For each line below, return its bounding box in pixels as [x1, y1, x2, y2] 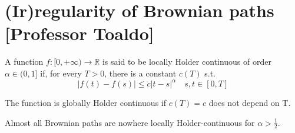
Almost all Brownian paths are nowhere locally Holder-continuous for [5, 116, 255, 128]
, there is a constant [104, 66, 177, 79]
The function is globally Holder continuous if [5, 97, 167, 108]
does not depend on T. [208, 97, 291, 108]
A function [5, 55, 44, 68]
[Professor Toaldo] [5, 21, 154, 45]
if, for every [40, 66, 82, 79]
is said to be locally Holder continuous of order [102, 55, 271, 68]
